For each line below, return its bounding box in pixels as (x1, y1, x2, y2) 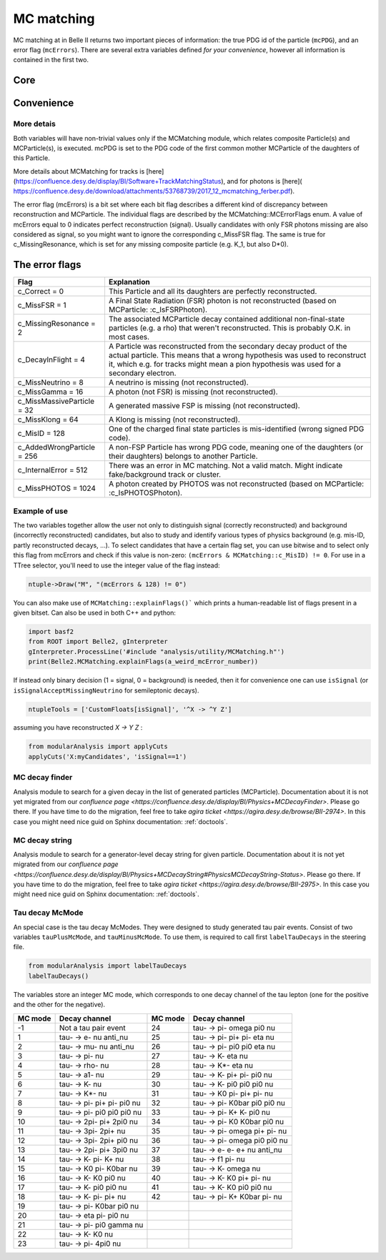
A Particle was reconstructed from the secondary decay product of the (108, 342, 347, 352)
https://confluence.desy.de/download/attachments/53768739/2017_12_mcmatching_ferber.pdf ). (13, 187, 295, 196)
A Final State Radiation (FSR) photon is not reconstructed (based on (108, 296, 337, 306)
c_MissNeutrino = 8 (17, 377, 84, 387)
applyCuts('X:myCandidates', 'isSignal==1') (28, 753, 187, 760)
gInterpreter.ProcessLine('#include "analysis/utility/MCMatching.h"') (28, 648, 285, 655)
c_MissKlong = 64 (17, 415, 79, 425)
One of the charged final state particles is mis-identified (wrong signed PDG (108, 424, 365, 434)
